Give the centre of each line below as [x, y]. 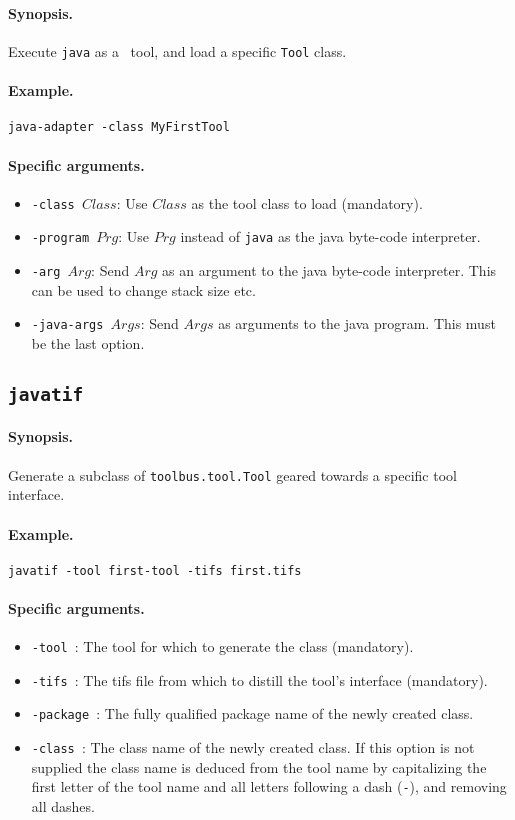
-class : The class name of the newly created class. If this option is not [253, 747]
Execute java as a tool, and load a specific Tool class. [177, 50]
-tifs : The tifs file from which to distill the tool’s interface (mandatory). [259, 679]
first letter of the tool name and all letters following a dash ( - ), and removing [269, 786]
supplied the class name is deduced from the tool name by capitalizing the [259, 766]
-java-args [67, 325]
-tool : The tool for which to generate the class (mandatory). [222, 646]
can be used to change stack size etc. [143, 289]
